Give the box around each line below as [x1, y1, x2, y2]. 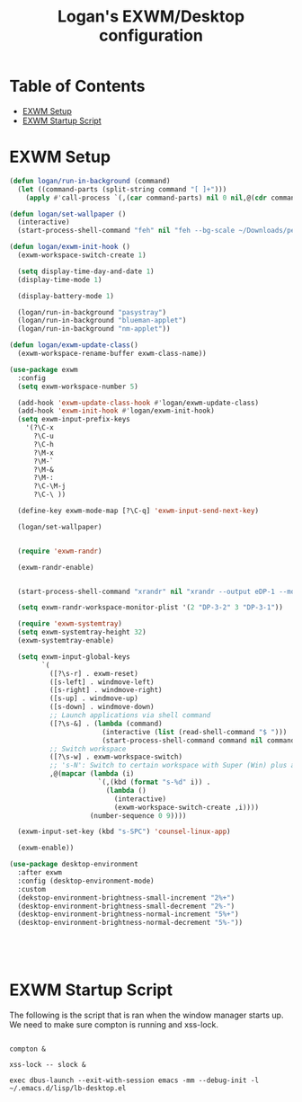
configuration [98, 25, 204, 46]
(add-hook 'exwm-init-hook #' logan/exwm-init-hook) [17, 406, 216, 415]
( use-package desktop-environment [9, 860, 139, 869]
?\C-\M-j [32, 482, 67, 491]
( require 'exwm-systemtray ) [17, 619, 123, 628]
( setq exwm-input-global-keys [17, 652, 130, 662]
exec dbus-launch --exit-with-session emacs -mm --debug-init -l [9, 1076, 259, 1085]
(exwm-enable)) [17, 843, 75, 853]
